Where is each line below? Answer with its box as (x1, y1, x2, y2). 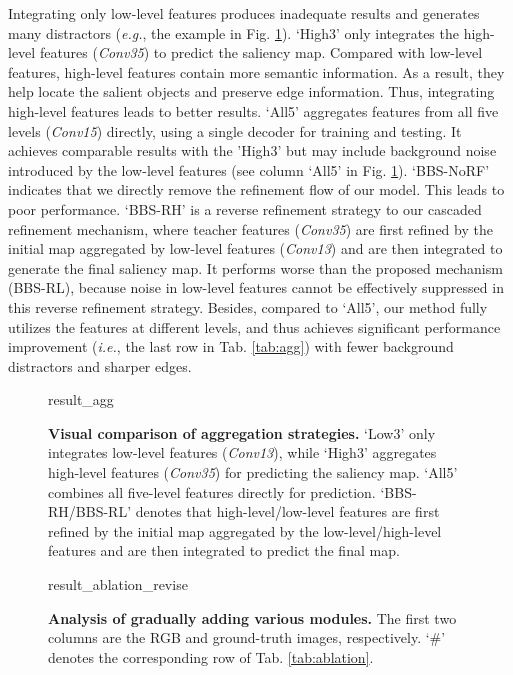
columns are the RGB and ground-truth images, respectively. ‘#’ (48, 627, 446, 648)
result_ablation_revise (48, 574, 188, 595)
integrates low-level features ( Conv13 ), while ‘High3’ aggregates (48, 442, 437, 463)
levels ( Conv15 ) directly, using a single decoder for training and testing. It (8, 120, 462, 141)
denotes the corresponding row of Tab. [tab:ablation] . (48, 646, 374, 667)
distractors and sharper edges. (8, 355, 192, 376)
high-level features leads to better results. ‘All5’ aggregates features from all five (8, 100, 499, 121)
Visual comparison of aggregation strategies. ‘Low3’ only (48, 422, 436, 443)
